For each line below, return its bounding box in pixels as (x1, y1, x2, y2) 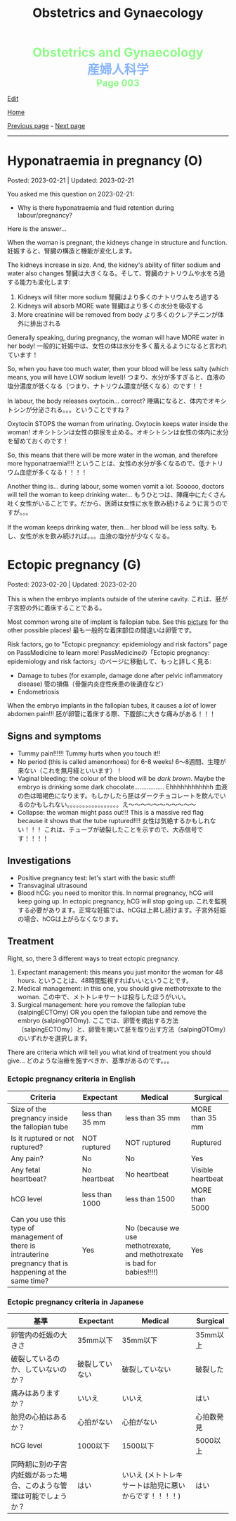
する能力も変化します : (7, 278, 72, 287)
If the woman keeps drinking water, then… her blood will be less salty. (7, 523, 209, 532)
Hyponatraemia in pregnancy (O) (7, 153, 203, 169)
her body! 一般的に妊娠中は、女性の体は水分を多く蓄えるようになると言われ (7, 342, 227, 350)
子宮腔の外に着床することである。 (7, 603, 106, 612)
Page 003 (96, 77, 140, 89)
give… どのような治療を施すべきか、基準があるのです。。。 (7, 1056, 173, 1065)
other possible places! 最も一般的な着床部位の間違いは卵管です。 (7, 626, 195, 634)
